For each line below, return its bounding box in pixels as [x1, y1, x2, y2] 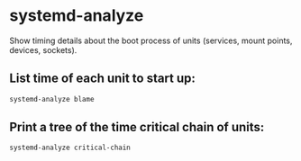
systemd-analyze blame [9, 94, 95, 103]
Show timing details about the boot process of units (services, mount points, [9, 35, 293, 46]
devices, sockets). [9, 44, 78, 55]
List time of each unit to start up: [9, 71, 196, 86]
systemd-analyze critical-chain [9, 143, 131, 153]
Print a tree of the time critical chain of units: [9, 120, 265, 135]
